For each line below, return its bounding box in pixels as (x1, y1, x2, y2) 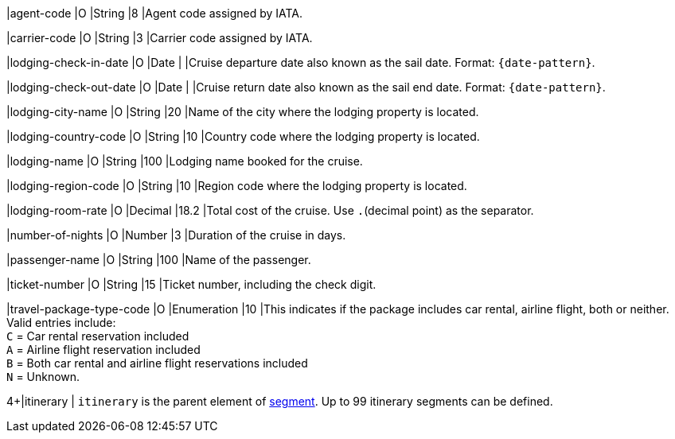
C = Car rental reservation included (6, 329, 189, 343)
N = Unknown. (6, 370, 80, 383)
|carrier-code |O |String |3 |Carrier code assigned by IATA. (6, 31, 313, 45)
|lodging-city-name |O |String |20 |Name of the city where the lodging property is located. (6, 105, 479, 118)
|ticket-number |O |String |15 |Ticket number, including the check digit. (6, 278, 377, 291)
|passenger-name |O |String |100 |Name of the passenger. (6, 253, 311, 266)
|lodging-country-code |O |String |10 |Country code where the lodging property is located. (6, 130, 480, 143)
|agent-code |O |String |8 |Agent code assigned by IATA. (6, 6, 303, 20)
